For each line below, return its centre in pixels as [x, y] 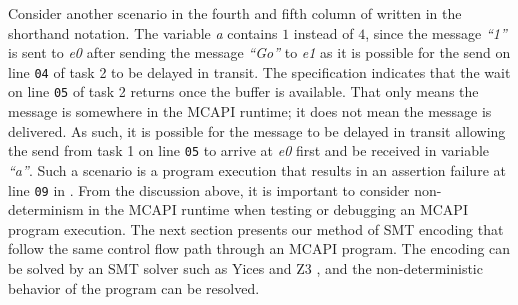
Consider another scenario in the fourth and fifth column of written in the [235, 13]
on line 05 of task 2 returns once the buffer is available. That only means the [243, 91]
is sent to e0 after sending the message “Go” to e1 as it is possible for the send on [259, 52]
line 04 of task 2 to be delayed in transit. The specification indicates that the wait [259, 71]
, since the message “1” [436, 32]
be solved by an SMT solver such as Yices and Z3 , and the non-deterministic [245, 267]
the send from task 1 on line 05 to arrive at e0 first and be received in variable [249, 150]
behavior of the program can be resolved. [134, 287]
